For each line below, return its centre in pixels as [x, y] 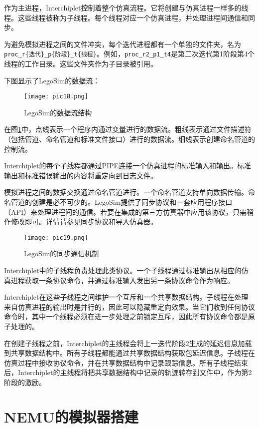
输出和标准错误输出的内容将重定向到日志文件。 [81, 175]
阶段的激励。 [25, 382]
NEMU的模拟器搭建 [71, 416]
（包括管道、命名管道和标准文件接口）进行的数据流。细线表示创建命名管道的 [129, 139]
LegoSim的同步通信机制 [62, 253]
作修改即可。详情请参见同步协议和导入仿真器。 [81, 221]
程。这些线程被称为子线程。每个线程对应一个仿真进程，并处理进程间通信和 [126, 17]
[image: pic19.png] [56, 237]
